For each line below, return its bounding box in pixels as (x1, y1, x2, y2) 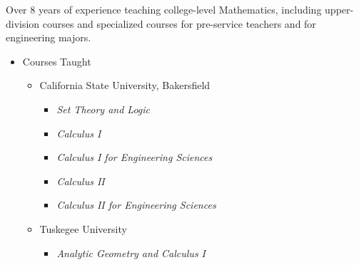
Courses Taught (22, 53, 91, 68)
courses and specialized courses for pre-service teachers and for (42, 16, 316, 31)
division (6, 16, 40, 31)
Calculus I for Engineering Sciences (56, 150, 213, 165)
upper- (325, 2, 354, 16)
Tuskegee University (39, 221, 127, 236)
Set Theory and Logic (56, 101, 151, 116)
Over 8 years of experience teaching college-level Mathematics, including (6, 2, 322, 16)
